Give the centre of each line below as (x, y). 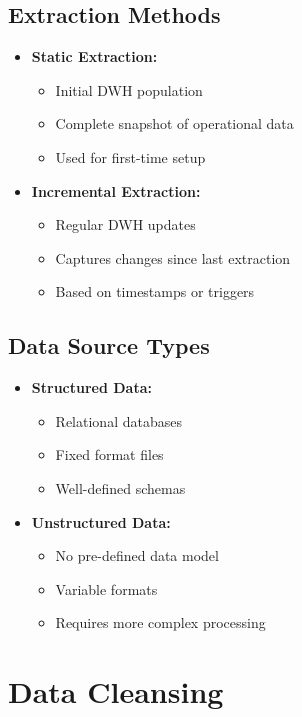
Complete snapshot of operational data (174, 123)
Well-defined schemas (120, 487)
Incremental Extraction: (116, 190)
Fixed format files (109, 454)
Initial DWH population (129, 89)
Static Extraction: (94, 56)
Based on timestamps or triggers (155, 291)
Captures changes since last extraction (173, 257)
